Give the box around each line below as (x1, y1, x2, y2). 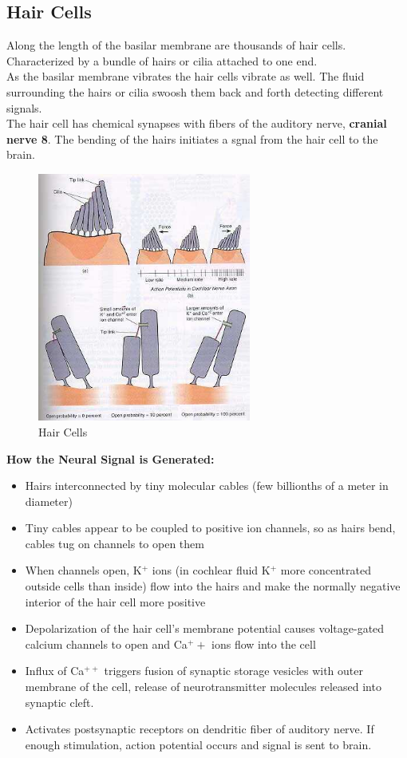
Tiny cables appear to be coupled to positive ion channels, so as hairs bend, (25, 519, 396, 536)
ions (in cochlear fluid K (152, 562, 271, 578)
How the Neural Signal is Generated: (6, 450, 215, 467)
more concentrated (280, 562, 372, 578)
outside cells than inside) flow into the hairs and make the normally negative (25, 578, 401, 594)
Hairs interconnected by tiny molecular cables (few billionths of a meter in (25, 477, 389, 494)
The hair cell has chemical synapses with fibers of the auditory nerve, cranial (6, 115, 387, 132)
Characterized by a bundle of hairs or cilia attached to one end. (6, 52, 318, 69)
